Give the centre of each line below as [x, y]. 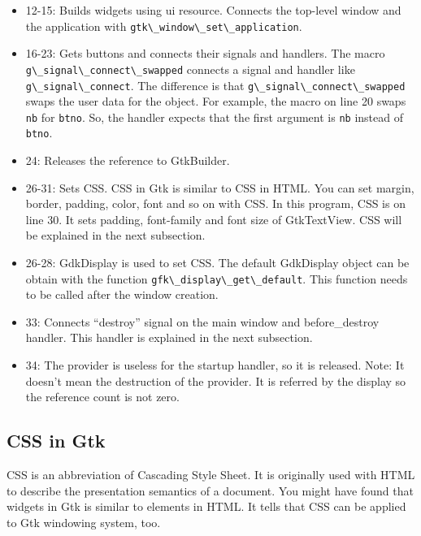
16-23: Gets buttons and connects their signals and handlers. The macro [205, 53]
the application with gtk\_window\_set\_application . [164, 26]
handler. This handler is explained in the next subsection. [169, 337]
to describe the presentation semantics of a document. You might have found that [210, 490]
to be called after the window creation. [122, 294]
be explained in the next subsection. [115, 235]
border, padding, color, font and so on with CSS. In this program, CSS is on [215, 203]
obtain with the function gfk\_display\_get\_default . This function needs [217, 278]
